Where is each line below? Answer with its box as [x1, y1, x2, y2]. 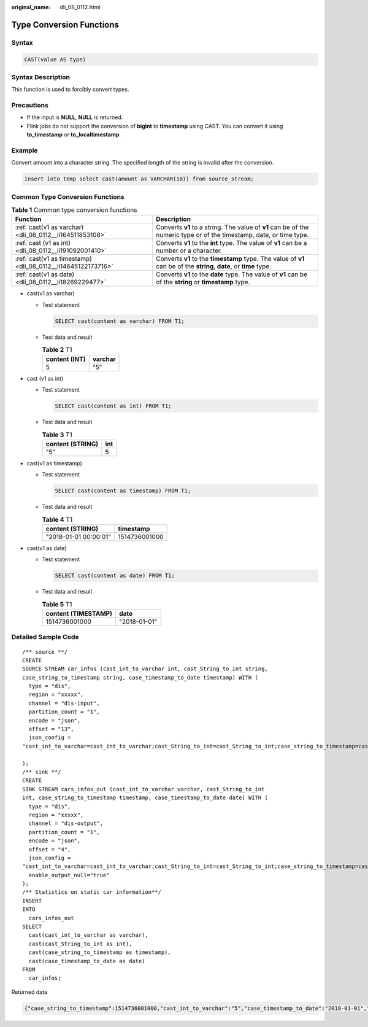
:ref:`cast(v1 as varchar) [15, 223, 84, 231]
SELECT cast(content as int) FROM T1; [55, 402, 172, 409]
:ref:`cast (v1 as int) [15, 239, 71, 247]
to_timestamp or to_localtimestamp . [26, 131, 121, 138]
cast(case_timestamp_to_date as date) [28, 958, 145, 964]
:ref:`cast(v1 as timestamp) [15, 255, 92, 263]
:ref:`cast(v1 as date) [15, 270, 75, 279]
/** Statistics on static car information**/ [22, 889, 162, 896]
